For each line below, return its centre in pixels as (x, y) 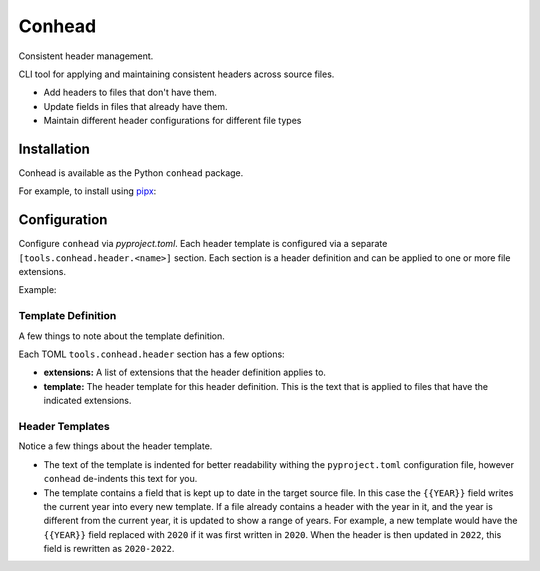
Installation (54, 148)
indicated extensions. (87, 401)
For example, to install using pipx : (87, 191)
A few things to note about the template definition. (121, 336)
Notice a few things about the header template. (115, 446)
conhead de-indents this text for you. (120, 479)
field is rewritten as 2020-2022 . (109, 549)
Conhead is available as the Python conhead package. (131, 173)
